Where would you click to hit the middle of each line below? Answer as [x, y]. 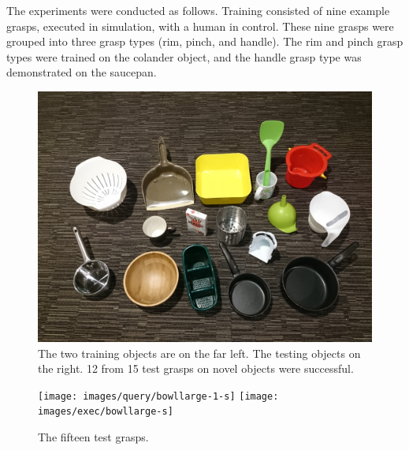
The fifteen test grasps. [93, 437]
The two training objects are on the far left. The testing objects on [199, 353]
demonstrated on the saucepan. [82, 72]
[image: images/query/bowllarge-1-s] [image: [158, 396]
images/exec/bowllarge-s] [106, 412]
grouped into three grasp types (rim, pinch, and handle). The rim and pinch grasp [205, 41]
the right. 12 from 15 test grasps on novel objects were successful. [196, 368]
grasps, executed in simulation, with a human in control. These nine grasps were [200, 26]
